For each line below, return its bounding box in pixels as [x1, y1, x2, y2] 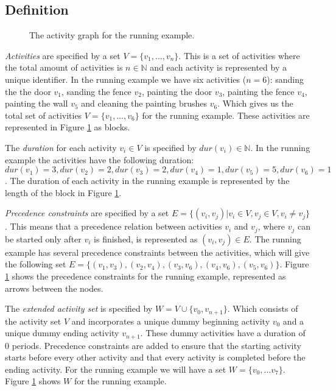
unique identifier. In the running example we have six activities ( [5, 72, 247, 85]
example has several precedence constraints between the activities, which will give [5, 245, 310, 258]
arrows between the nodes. [5, 281, 103, 294]
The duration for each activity [5, 141, 117, 153]
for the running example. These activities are [142, 108, 310, 121]
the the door [5, 85, 51, 97]
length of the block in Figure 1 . [5, 186, 122, 199]
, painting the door [141, 85, 212, 97]
